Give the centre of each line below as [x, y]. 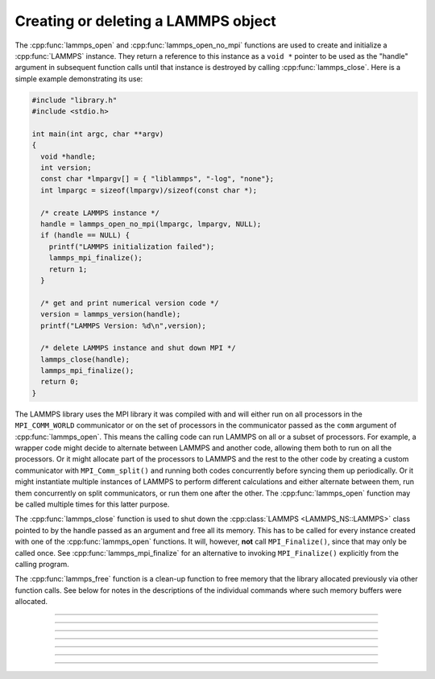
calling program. [42, 564]
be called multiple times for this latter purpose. [92, 504]
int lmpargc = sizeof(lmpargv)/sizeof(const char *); [149, 190]
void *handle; [68, 156]
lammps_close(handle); [85, 359]
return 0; [60, 382]
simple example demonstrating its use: [79, 79]
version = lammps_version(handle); [111, 315]
